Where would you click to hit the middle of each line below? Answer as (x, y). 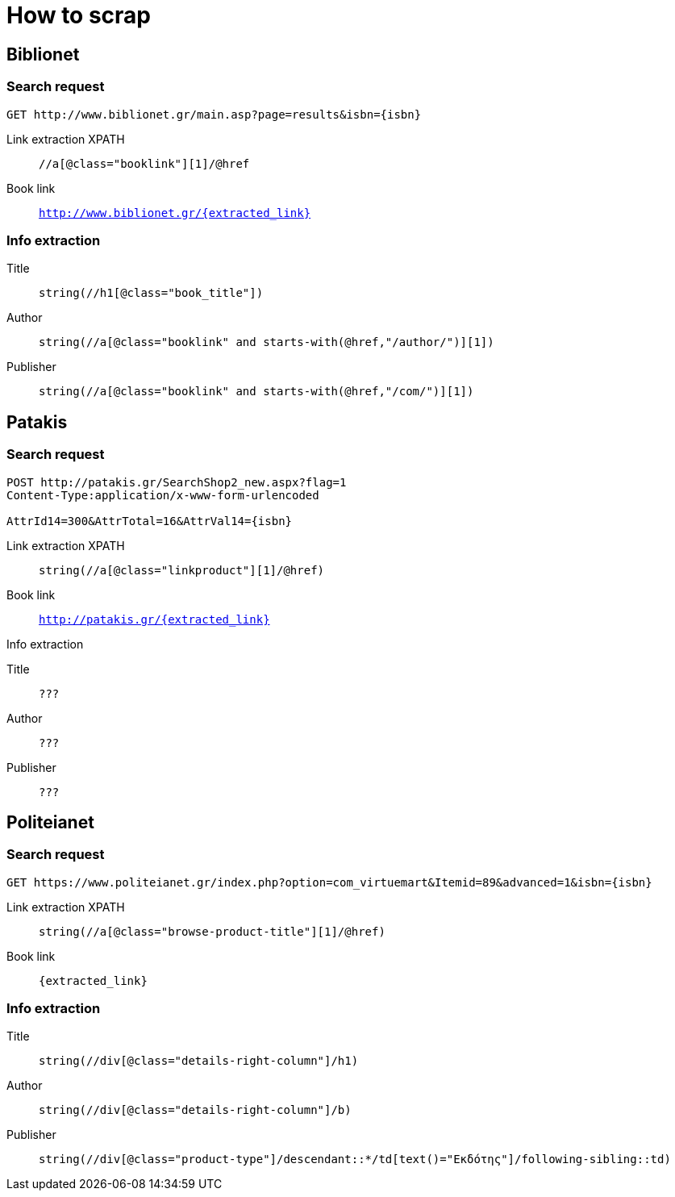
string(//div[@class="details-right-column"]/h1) (199, 1061)
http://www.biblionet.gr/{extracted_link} (175, 213)
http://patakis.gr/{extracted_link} (154, 619)
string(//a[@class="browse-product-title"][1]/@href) (212, 931)
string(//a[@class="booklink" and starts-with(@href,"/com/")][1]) (256, 392)
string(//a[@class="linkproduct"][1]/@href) (182, 570)
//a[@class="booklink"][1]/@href (144, 163)
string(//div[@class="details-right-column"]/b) (195, 1110)
